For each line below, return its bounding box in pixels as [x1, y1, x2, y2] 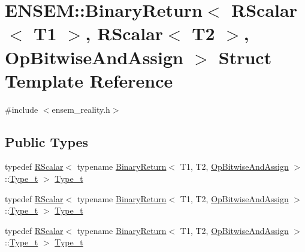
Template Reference [5, 68, 173, 92]
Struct [218, 44, 272, 69]
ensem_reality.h [52, 103, 110, 115]
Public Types [5, 132, 89, 151]
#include [5, 103, 38, 115]
